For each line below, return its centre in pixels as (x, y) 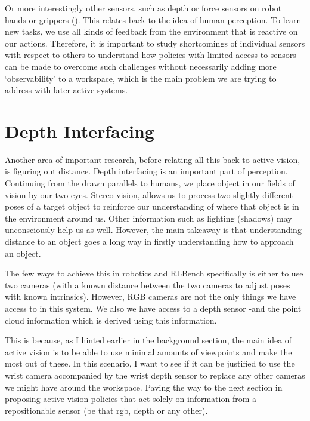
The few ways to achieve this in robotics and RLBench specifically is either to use (154, 273)
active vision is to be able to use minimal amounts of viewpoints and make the (148, 351)
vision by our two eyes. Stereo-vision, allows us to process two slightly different (149, 194)
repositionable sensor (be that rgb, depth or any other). (106, 410)
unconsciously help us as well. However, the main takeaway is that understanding (153, 230)
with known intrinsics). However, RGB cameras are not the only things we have (151, 296)
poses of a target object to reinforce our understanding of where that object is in (152, 206)
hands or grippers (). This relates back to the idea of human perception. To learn (153, 19)
